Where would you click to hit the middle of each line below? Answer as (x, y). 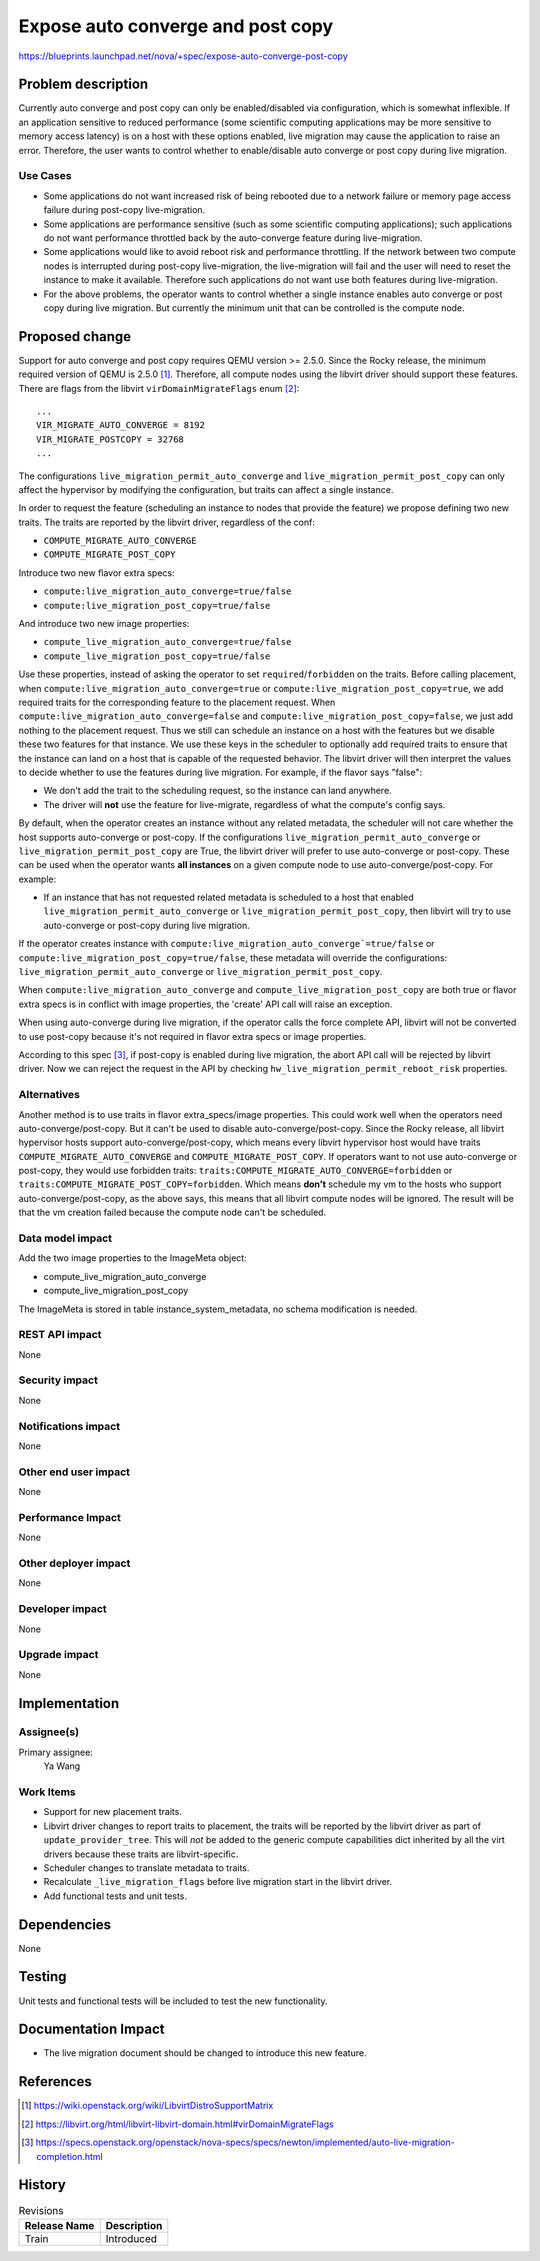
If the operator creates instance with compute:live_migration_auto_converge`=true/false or (226, 944)
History (42, 2185)
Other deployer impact (74, 1563)
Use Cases (45, 176)
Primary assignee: (56, 1752)
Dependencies (65, 1924)
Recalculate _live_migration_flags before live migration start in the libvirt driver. (218, 1882)
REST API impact (60, 1335)
